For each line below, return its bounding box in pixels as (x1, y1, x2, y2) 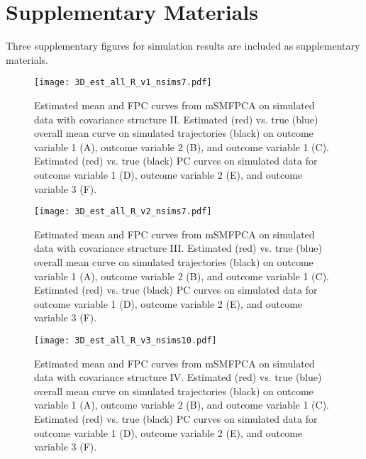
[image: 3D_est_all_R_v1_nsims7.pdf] (34, 77, 212, 88)
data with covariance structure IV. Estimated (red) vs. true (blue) (34, 370, 322, 385)
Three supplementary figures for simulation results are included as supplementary (6, 38, 360, 53)
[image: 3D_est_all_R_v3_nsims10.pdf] (34, 335, 217, 345)
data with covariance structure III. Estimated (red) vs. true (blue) (34, 240, 322, 255)
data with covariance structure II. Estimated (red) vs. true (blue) (34, 111, 318, 126)
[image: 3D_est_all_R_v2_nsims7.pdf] (34, 206, 212, 217)
